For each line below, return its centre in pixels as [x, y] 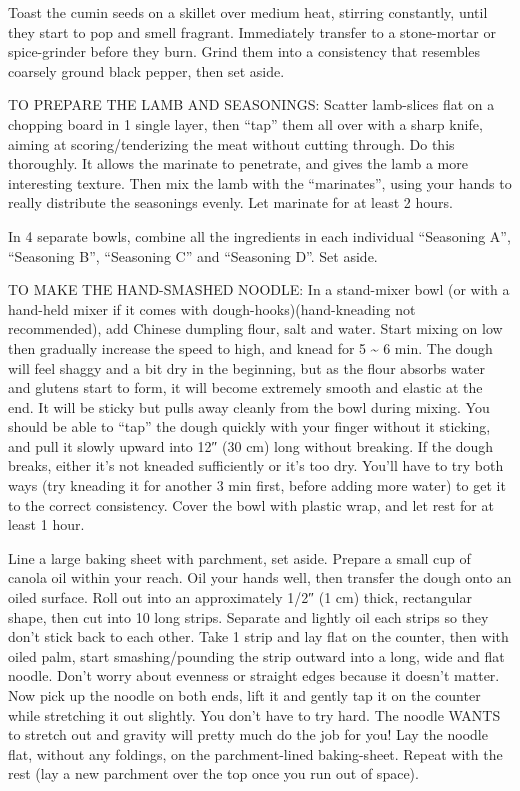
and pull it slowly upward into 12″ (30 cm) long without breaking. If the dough [251, 445]
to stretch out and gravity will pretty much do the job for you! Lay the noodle [248, 734]
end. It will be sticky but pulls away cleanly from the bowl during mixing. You [249, 406]
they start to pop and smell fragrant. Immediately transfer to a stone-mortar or [252, 31]
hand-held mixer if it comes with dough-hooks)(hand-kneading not [212, 308]
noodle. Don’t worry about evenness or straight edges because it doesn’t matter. [254, 675]
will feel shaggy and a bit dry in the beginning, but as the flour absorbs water [246, 367]
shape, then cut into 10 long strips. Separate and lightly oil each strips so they [248, 616]
